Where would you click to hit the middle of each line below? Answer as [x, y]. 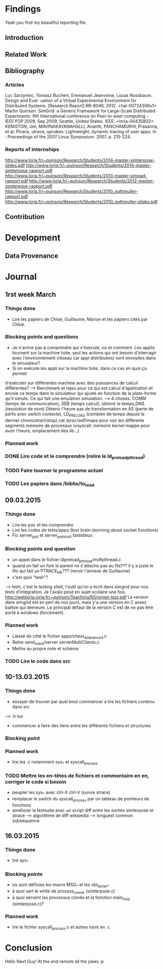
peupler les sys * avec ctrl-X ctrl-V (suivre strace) [61, 793]
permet [19, 373]
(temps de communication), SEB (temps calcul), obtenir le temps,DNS [75, 404]
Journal [21, 277]
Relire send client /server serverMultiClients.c [56, 643]
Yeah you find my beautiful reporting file [45, 22]
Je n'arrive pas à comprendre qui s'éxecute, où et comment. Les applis [83, 348]
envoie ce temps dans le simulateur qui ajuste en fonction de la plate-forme [81, 393]
